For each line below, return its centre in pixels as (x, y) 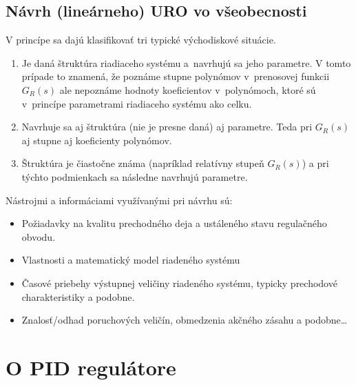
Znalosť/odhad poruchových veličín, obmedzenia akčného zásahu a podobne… (185, 320)
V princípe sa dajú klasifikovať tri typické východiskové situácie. (141, 40)
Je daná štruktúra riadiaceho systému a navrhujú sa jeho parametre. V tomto (186, 62)
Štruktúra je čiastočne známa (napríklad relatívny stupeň (143, 163)
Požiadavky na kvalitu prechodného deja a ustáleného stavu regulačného (174, 223)
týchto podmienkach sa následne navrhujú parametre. (135, 176)
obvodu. (39, 236)
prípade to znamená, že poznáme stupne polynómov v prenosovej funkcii (176, 76)
